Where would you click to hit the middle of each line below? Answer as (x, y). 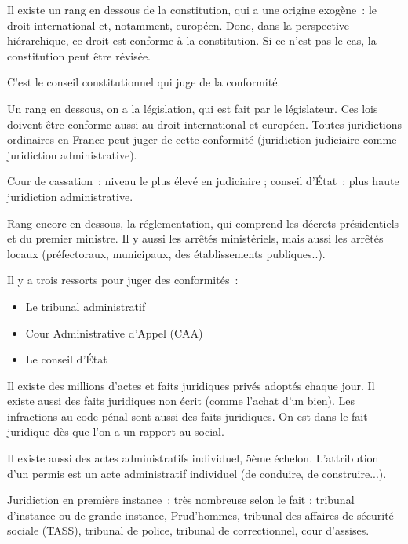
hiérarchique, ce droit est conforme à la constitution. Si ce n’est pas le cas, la (192, 40)
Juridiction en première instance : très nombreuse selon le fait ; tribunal (181, 500)
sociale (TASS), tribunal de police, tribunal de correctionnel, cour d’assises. (188, 530)
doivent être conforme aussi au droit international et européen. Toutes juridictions (205, 124)
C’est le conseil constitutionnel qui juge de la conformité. (144, 82)
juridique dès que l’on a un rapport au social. (116, 431)
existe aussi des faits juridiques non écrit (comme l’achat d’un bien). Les (181, 401)
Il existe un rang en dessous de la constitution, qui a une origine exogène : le (192, 9)
